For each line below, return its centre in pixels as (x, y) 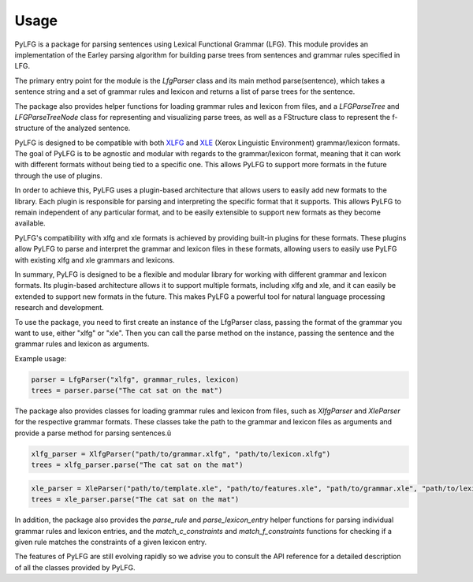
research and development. (59, 308)
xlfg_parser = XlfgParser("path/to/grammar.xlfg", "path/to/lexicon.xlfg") (181, 454)
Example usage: (41, 358)
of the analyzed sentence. (88, 128)
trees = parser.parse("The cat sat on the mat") (127, 391)
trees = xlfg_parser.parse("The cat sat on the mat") (137, 465)
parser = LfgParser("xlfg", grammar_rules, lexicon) (135, 379)
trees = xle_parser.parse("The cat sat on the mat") (135, 500)
